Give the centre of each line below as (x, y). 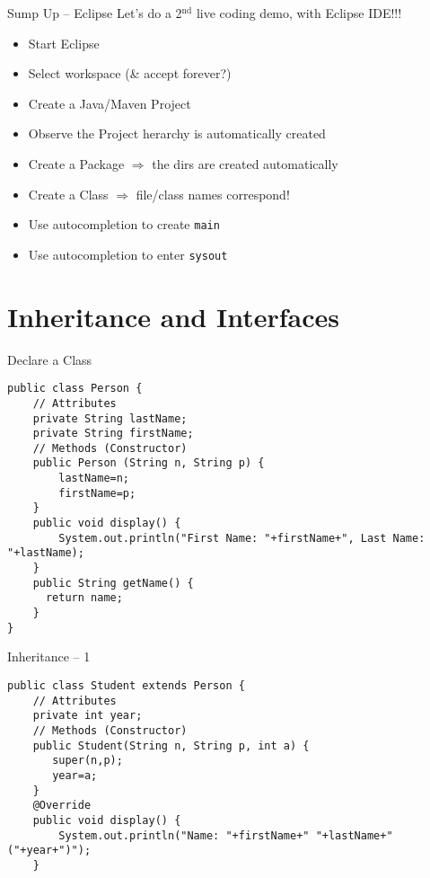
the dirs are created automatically (245, 163)
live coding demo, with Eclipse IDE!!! (299, 13)
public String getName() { (113, 583)
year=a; (75, 775)
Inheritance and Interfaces (173, 316)
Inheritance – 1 (49, 656)
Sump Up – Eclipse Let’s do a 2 (95, 13)
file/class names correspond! (213, 194)
